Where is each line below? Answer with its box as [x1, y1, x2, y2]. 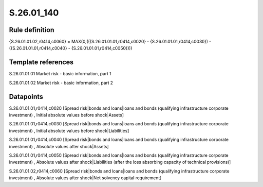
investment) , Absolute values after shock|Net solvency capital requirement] [9, 175, 162, 181]
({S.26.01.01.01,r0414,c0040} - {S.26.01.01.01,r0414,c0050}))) [9, 45, 132, 51]
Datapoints [9, 92, 43, 101]
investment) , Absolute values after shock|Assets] [9, 143, 109, 149]
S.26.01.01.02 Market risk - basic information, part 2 [9, 80, 113, 85]
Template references [9, 58, 74, 67]
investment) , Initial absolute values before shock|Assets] [9, 112, 124, 118]
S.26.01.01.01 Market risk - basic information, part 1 [9, 71, 112, 77]
